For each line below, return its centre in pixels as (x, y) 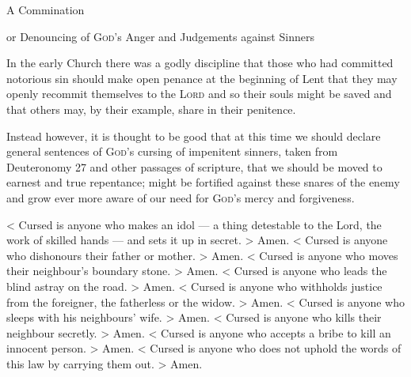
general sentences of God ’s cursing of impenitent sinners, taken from (172, 151)
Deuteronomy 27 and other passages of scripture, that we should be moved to (194, 166)
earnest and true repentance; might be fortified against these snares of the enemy (203, 182)
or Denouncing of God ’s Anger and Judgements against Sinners (160, 36)
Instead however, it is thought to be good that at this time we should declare (194, 136)
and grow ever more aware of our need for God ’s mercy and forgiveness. (181, 197)
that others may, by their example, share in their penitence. (151, 109)
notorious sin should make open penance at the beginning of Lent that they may (202, 78)
